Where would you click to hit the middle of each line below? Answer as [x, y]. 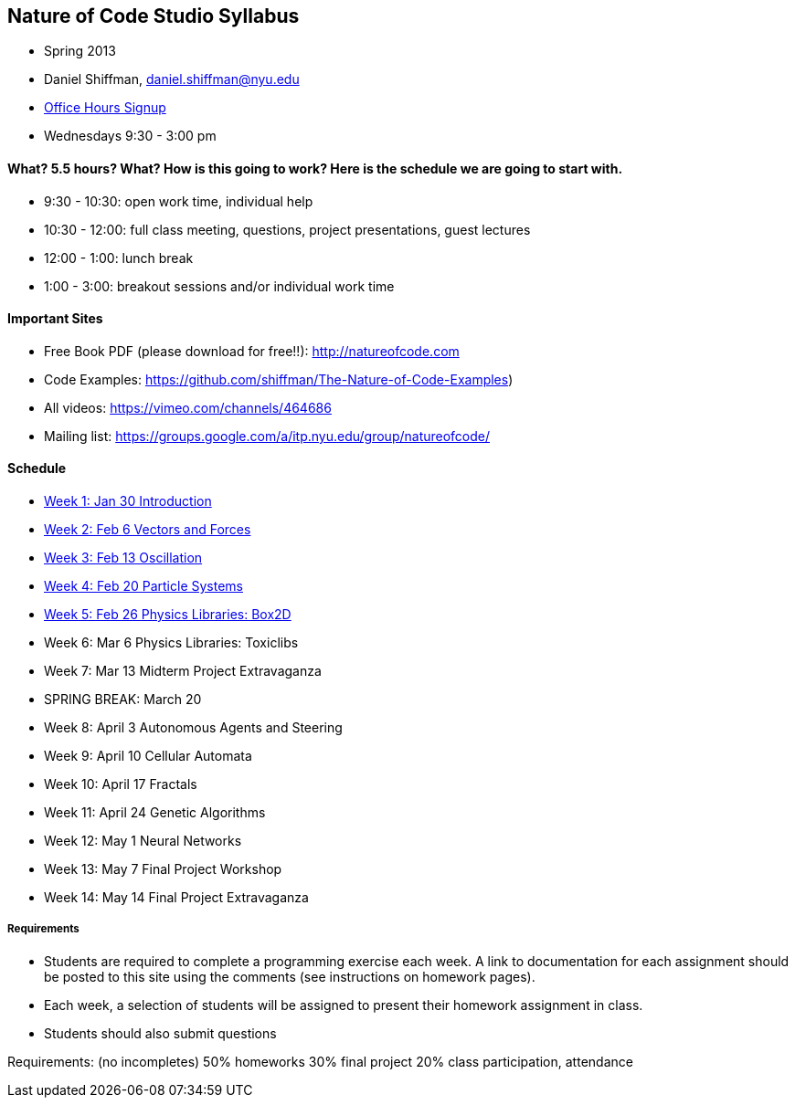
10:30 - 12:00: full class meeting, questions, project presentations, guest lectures [287, 229]
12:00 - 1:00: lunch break [119, 258]
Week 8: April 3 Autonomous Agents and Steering [193, 728]
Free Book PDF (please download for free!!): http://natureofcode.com [252, 351]
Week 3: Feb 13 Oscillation [123, 558]
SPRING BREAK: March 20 [123, 700]
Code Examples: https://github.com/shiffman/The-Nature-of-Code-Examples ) [279, 379]
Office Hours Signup [105, 108]
